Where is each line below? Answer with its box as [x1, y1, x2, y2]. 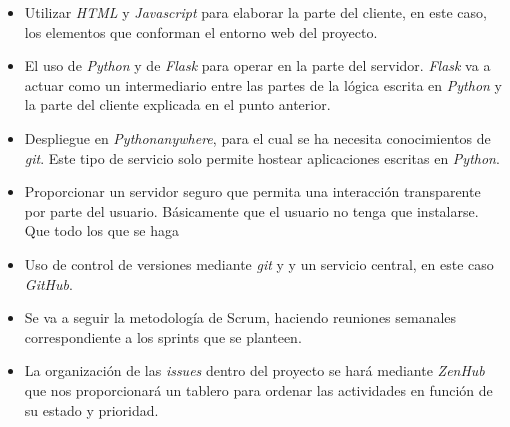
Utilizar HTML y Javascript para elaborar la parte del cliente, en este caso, [24, 2, 487, 22]
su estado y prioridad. [24, 399, 159, 420]
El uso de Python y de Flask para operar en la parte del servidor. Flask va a [24, 55, 491, 76]
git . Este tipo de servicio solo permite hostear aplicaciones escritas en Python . [24, 147, 500, 168]
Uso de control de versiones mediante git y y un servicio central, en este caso [24, 253, 494, 274]
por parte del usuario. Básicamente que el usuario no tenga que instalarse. [24, 200, 479, 221]
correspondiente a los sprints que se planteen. [24, 326, 302, 347]
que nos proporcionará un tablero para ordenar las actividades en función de [24, 379, 493, 400]
